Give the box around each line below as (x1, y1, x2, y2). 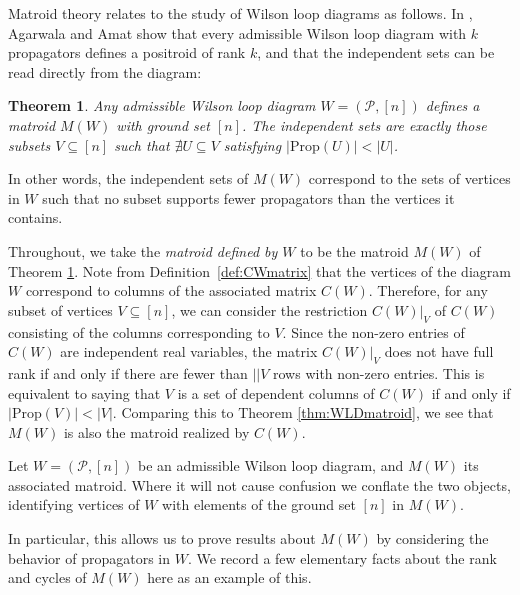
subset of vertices (8, 299, 113, 320)
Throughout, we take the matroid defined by (8, 240, 278, 261)
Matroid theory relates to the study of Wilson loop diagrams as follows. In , (8, 3, 473, 23)
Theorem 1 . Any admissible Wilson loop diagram (8, 95, 316, 116)
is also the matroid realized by (63, 421, 250, 442)
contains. (8, 207, 63, 228)
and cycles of (8, 567, 87, 588)
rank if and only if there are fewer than (8, 362, 248, 383)
